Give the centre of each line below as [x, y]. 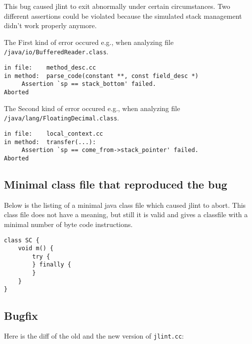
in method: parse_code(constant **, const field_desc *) [101, 76]
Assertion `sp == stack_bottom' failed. [89, 84]
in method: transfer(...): [50, 142]
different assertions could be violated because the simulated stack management [123, 16]
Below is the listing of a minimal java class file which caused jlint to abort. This [125, 205]
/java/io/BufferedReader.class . [56, 52]
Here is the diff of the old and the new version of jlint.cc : [94, 336]
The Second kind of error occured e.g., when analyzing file [92, 108]
